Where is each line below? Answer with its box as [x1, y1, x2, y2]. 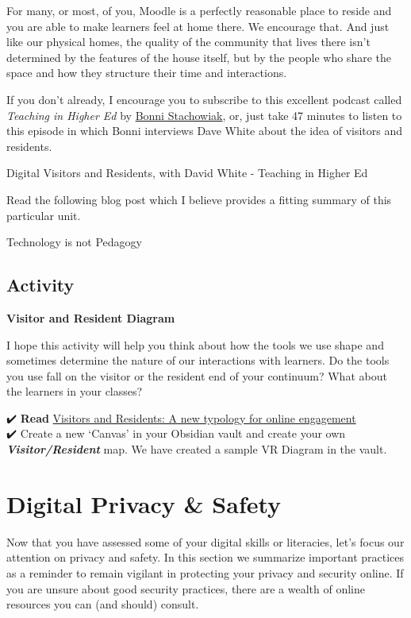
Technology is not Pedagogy [6, 234, 142, 250]
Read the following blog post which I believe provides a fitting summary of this [6, 191, 392, 207]
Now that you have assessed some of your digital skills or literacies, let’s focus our [6, 533, 405, 550]
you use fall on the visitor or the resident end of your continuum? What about [6, 367, 387, 384]
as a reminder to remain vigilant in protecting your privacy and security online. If [6, 564, 404, 581]
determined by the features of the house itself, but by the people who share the [6, 48, 391, 65]
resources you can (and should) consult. [6, 596, 199, 612]
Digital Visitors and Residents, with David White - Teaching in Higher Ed [6, 164, 368, 181]
